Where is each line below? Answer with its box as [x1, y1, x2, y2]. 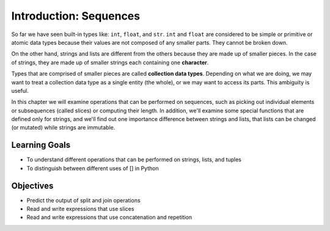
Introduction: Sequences [11, 9, 141, 23]
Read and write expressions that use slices [26, 205, 134, 213]
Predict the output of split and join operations [26, 196, 141, 204]
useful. [11, 87, 29, 94]
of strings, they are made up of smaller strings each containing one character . [11, 59, 209, 66]
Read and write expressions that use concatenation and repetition [26, 214, 193, 221]
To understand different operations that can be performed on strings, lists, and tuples [26, 156, 241, 163]
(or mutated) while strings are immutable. [11, 124, 116, 131]
